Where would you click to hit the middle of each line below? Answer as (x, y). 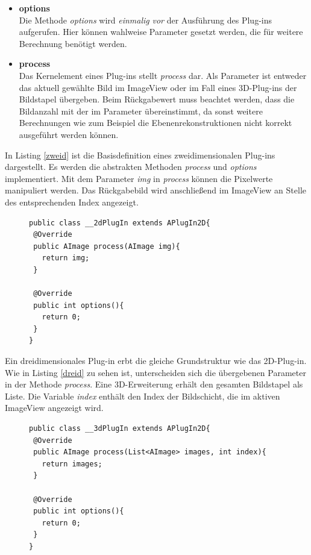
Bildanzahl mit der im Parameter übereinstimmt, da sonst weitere (141, 111)
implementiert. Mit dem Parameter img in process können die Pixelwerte (139, 178)
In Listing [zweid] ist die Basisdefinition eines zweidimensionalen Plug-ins (140, 155)
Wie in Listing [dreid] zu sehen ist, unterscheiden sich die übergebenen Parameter (155, 372)
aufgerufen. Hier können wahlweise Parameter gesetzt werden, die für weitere (161, 32)
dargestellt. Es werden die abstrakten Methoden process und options (131, 167)
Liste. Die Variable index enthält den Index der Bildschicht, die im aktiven (143, 396)
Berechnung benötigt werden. (73, 43)
